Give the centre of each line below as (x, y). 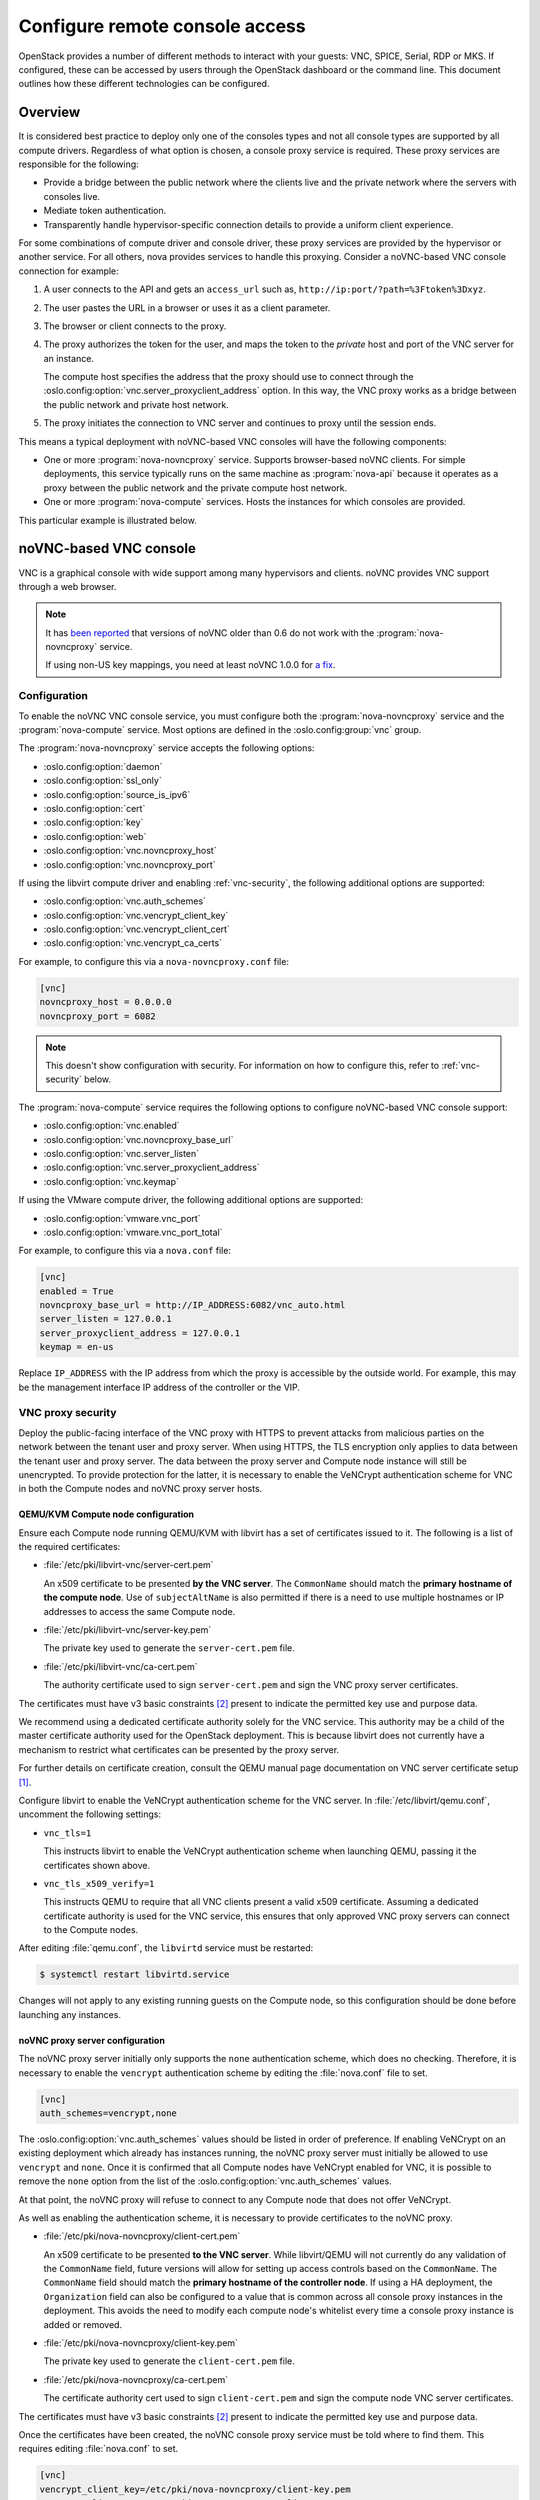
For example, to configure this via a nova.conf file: (125, 1251)
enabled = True (76, 1291)
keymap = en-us (76, 1347)
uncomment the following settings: (90, 1814)
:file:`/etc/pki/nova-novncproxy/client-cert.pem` (142, 2236)
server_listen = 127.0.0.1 (105, 1319)
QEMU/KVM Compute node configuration (106, 1514)
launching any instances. (70, 2014)
